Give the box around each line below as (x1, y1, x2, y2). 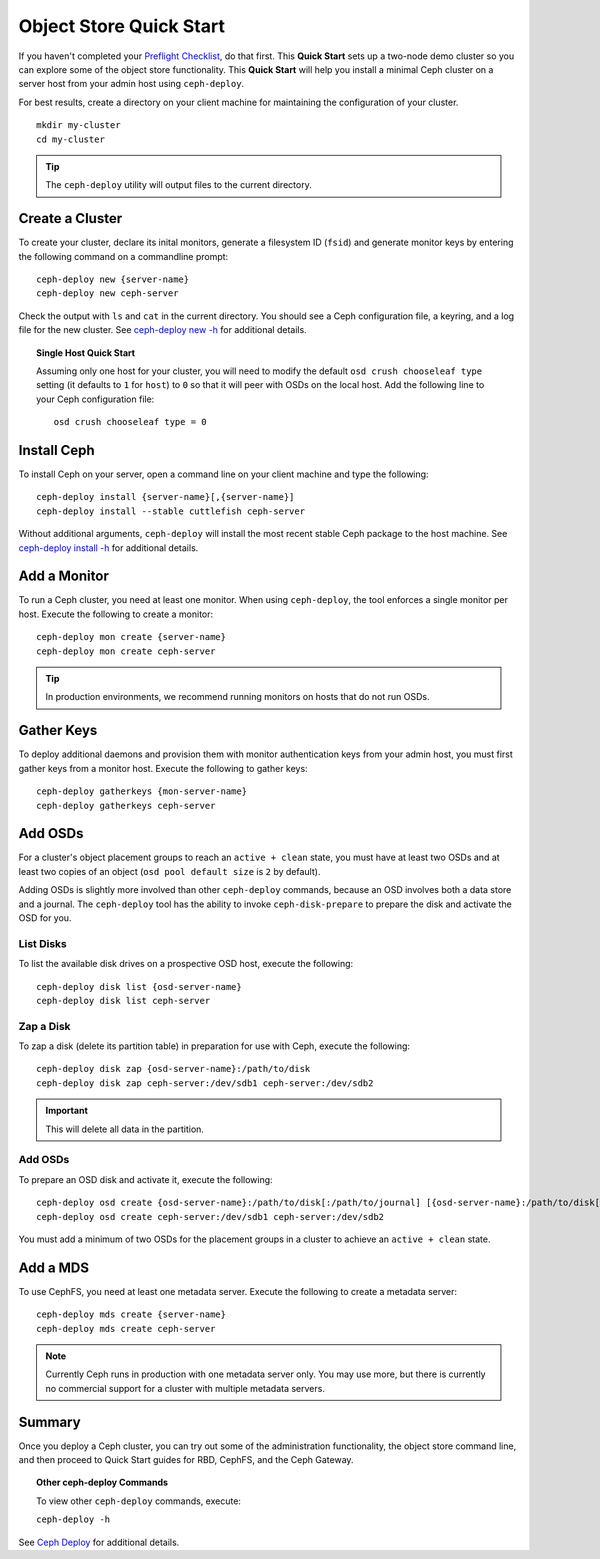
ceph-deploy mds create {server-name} (36, 1309, 227, 1320)
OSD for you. (18, 911, 72, 924)
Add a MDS (18, 1259, 90, 1276)
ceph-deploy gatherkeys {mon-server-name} (36, 786, 248, 797)
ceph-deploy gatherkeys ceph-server (36, 800, 216, 811)
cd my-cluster (36, 133, 105, 145)
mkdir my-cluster (36, 120, 121, 131)
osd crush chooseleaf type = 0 (53, 416, 207, 428)
